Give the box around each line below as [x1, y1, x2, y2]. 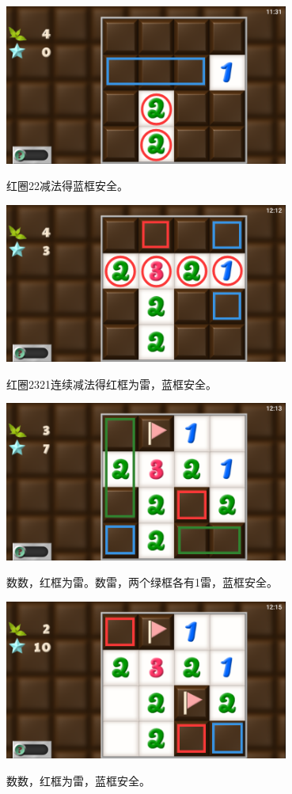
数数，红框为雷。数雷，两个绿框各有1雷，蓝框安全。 [6, 574, 278, 591]
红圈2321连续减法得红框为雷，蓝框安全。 [6, 375, 217, 392]
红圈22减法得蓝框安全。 [6, 177, 128, 194]
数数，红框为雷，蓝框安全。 [6, 772, 150, 788]
